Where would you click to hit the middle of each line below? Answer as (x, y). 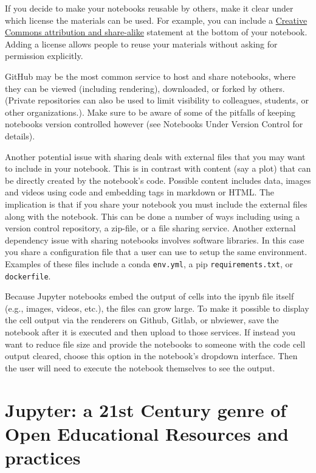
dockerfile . (28, 275)
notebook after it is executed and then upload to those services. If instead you (150, 331)
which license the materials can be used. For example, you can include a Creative (156, 20)
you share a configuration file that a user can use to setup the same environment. (156, 252)
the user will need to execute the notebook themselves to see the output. (140, 367)
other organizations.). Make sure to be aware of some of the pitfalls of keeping (150, 112)
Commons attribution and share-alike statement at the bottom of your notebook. (156, 32)
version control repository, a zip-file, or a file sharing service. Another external (150, 228)
